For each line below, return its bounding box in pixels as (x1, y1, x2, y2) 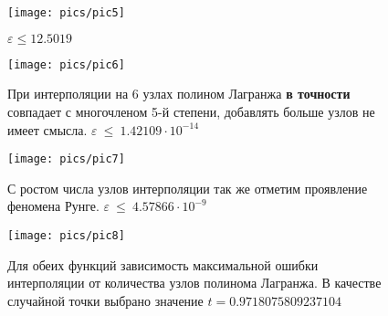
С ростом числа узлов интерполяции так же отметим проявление (7, 178, 368, 197)
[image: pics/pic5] (7, 6, 125, 19)
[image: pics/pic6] (7, 58, 125, 71)
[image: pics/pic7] (7, 153, 125, 166)
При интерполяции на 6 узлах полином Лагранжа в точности (7, 84, 351, 103)
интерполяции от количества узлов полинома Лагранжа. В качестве (7, 273, 382, 292)
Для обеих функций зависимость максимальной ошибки (7, 255, 319, 274)
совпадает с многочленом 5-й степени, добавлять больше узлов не (7, 101, 375, 121)
